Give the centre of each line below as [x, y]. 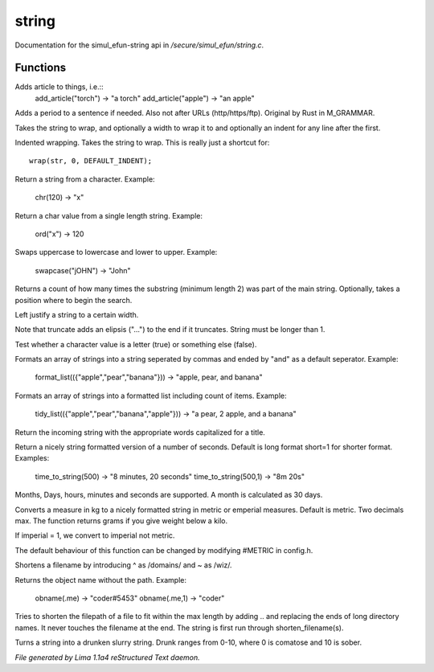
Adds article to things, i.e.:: [59, 87]
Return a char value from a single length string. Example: [108, 215]
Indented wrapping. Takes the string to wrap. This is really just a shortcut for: [142, 143]
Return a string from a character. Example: [85, 179]
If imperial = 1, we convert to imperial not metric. [95, 535]
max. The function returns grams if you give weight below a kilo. [121, 521]
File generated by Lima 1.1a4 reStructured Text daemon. [107, 657]
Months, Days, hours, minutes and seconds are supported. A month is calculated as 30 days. [169, 495]
